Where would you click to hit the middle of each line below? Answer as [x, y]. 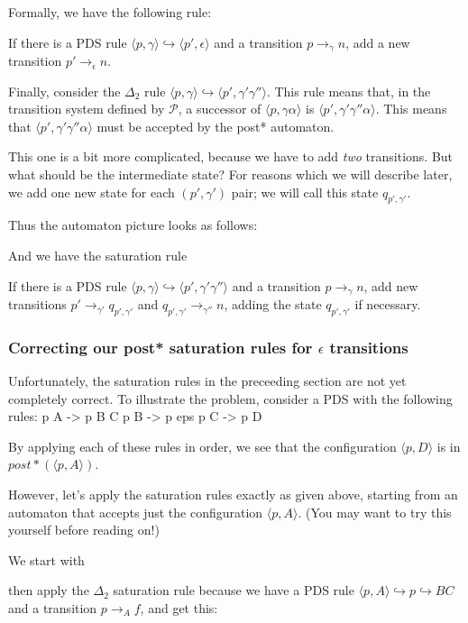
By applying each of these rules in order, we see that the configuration [202, 446]
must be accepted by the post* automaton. [216, 126]
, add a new [378, 42]
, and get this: [179, 608]
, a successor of [220, 109]
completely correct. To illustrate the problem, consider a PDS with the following [230, 398]
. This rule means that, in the [349, 91]
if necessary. [388, 304]
